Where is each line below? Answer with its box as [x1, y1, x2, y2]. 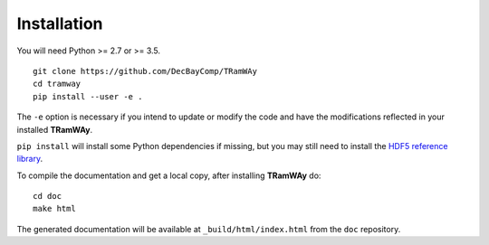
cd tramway [33, 79, 81, 90]
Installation [16, 14, 103, 33]
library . [16, 154, 43, 165]
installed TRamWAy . [16, 124, 93, 135]
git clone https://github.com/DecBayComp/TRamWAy [33, 66, 258, 76]
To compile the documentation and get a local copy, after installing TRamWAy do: [16, 170, 321, 181]
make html [33, 203, 76, 214]
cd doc [33, 191, 62, 202]
